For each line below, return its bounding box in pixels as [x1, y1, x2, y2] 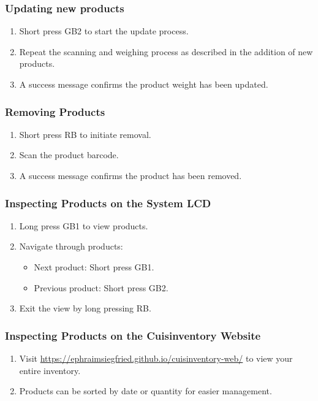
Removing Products [5, 104, 105, 119]
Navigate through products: [19, 240, 123, 253]
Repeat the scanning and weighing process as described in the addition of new [19, 45, 313, 58]
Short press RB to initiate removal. [19, 128, 151, 140]
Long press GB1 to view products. [19, 219, 148, 232]
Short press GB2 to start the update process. [19, 25, 189, 37]
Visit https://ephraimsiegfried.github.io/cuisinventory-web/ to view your [19, 352, 293, 364]
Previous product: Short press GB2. [34, 281, 168, 294]
